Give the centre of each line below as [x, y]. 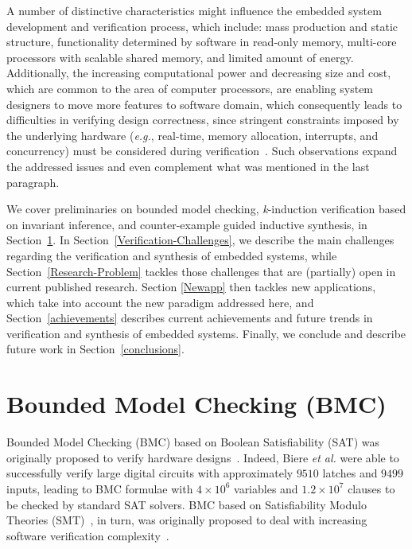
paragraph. [33, 182]
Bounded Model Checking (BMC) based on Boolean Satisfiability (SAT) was [193, 442]
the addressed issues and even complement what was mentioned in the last [188, 166]
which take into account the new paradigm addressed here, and [160, 302]
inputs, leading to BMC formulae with [100, 488]
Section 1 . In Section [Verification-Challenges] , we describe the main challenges [200, 240]
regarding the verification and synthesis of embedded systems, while [172, 255]
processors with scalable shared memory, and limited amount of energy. [180, 57]
